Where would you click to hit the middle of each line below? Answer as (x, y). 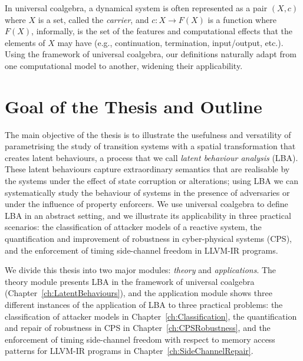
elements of (25, 42)
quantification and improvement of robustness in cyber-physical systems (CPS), (148, 239)
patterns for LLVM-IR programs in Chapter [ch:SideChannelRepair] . (129, 351)
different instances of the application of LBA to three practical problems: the (144, 304)
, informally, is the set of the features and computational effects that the (162, 31)
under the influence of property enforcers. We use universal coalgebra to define (146, 204)
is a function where (242, 19)
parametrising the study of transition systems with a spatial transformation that (150, 146)
